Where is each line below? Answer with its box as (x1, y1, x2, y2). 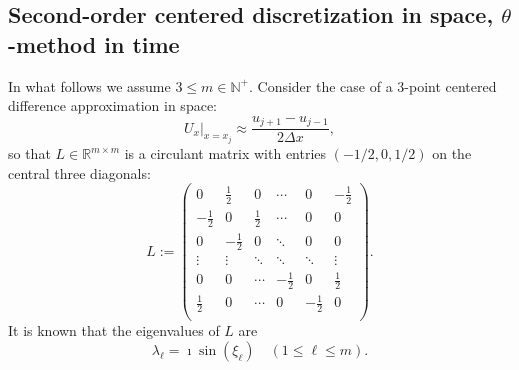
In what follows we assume (8, 75, 171, 96)
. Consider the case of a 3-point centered (248, 75, 497, 96)
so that (8, 143, 51, 164)
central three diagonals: (8, 162, 151, 183)
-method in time (8, 28, 180, 59)
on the (432, 143, 472, 164)
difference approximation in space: (8, 95, 217, 116)
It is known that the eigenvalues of (8, 320, 220, 341)
